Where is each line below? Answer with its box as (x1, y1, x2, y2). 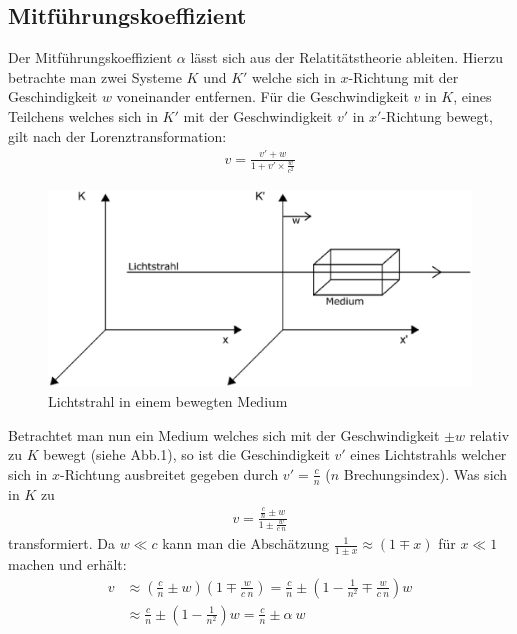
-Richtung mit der (348, 66, 459, 87)
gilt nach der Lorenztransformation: (8, 125, 227, 146)
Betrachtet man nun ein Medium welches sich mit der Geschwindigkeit (8, 424, 440, 445)
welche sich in (252, 66, 336, 87)
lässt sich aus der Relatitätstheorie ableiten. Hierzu (190, 47, 503, 68)
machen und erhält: (8, 554, 127, 575)
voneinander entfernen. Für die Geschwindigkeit (116, 86, 409, 107)
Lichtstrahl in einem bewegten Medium (48, 390, 288, 411)
